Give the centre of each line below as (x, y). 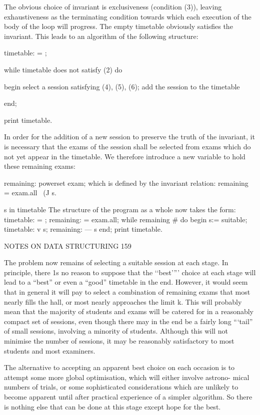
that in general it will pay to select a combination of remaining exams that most (127, 292)
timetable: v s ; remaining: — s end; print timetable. (83, 229)
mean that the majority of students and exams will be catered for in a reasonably (129, 311)
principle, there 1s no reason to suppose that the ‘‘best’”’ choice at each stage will (130, 272)
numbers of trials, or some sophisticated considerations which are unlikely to (121, 387)
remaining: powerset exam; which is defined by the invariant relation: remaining (126, 183)
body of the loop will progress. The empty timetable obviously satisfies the (118, 26)
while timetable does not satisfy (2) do (63, 69)
